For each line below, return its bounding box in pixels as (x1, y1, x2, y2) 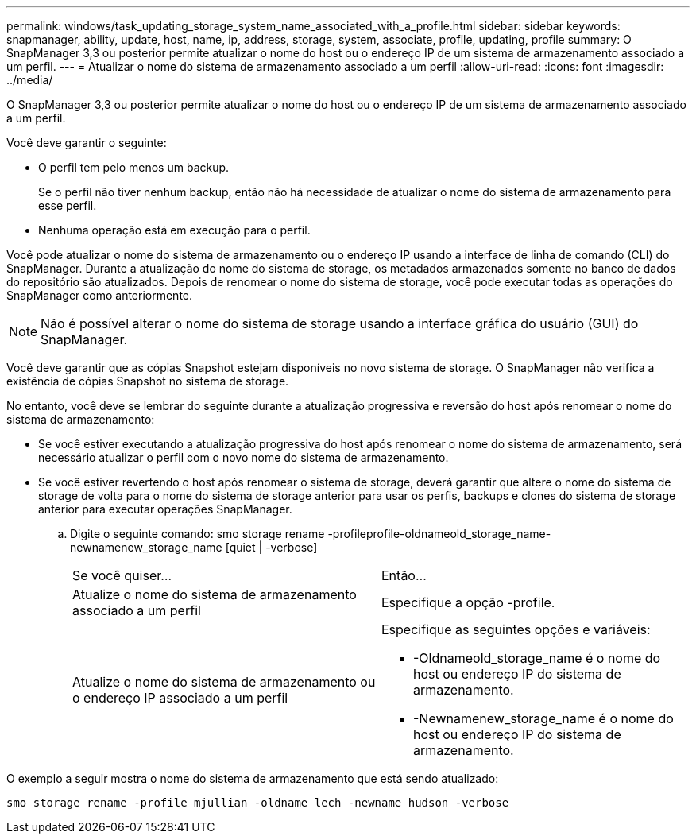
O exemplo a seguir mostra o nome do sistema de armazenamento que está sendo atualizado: (6, 772, 499, 785)
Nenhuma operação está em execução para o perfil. (38, 223, 311, 237)
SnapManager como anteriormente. (6, 288, 193, 302)
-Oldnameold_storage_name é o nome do (413, 650, 661, 666)
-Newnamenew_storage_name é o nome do (413, 710, 674, 726)
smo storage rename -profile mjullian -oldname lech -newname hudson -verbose (6, 796, 509, 809)
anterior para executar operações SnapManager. (38, 502, 292, 516)
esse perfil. (38, 199, 97, 212)
